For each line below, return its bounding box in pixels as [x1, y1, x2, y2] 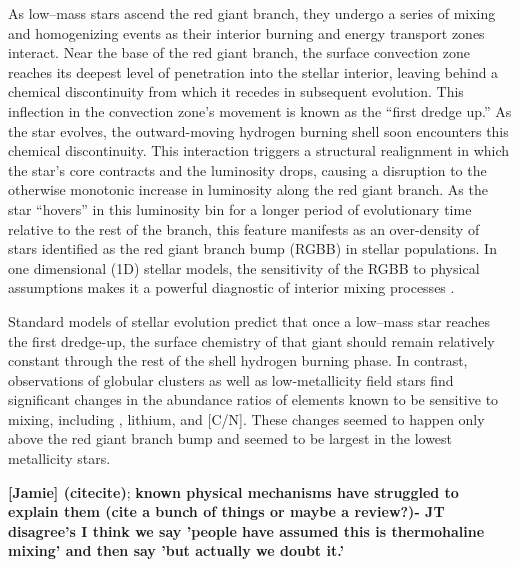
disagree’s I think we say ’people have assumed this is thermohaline [8, 520, 485, 541]
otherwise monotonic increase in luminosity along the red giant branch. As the [8, 179, 488, 200]
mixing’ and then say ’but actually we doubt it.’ [8, 540, 344, 561]
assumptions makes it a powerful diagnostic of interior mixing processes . [8, 277, 455, 298]
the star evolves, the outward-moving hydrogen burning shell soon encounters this [8, 120, 509, 141]
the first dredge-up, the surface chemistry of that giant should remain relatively [8, 330, 495, 351]
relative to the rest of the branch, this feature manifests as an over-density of [8, 218, 480, 239]
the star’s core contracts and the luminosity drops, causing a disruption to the [8, 159, 487, 180]
